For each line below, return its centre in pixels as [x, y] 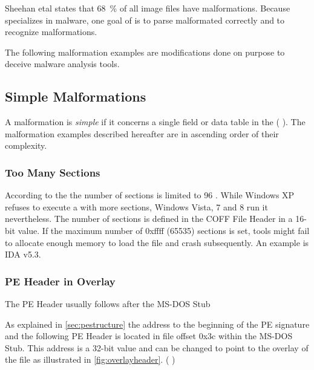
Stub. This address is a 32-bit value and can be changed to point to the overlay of [157, 347]
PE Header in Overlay [60, 281]
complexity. [26, 145]
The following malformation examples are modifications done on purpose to [145, 52]
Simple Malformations [76, 96]
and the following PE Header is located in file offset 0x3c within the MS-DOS [149, 336]
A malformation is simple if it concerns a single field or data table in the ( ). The [155, 122]
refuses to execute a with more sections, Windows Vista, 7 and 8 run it [136, 206]
